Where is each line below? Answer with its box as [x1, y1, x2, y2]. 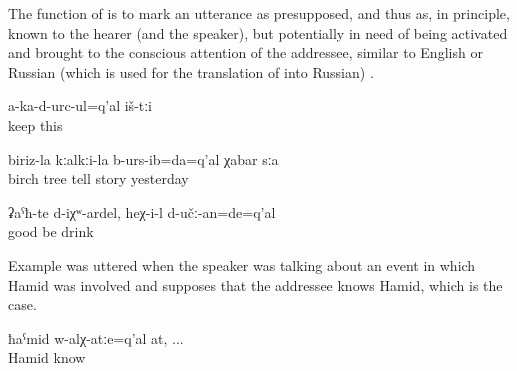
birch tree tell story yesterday [8, 168, 189, 189]
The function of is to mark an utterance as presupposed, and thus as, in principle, [8, 3, 510, 23]
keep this [8, 114, 63, 135]
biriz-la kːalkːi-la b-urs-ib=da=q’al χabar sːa [8, 148, 279, 169]
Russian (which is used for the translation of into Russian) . [8, 61, 374, 82]
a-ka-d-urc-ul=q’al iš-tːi [8, 95, 153, 116]
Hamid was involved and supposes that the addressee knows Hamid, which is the [8, 274, 503, 295]
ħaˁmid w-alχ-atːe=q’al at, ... [8, 327, 184, 348]
